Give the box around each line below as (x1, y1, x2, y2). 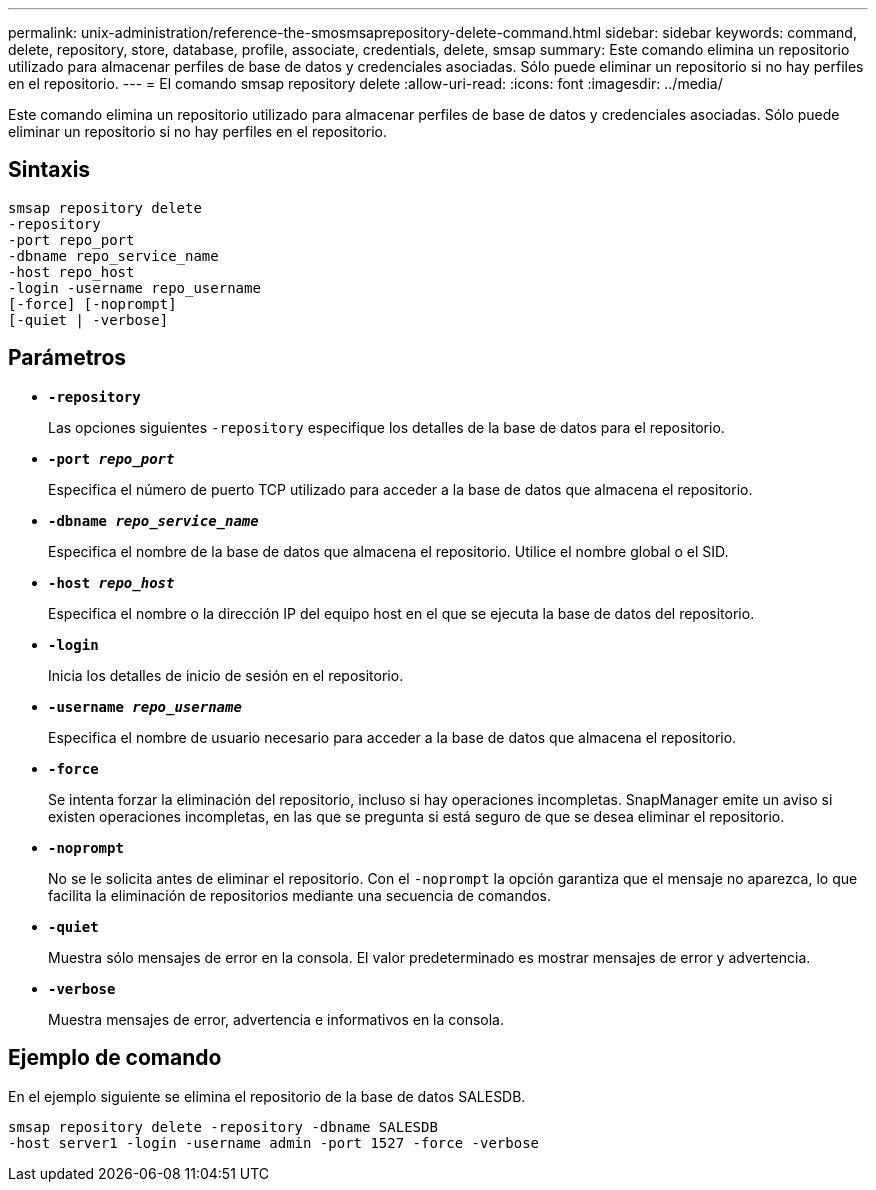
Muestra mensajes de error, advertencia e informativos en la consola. (48, 1010, 505, 1028)
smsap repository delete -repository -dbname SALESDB (8, 1118, 438, 1135)
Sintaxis (8, 157, 91, 183)
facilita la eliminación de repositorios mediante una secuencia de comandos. (48, 886, 552, 904)
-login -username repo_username (8, 279, 261, 296)
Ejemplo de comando (8, 1045, 222, 1071)
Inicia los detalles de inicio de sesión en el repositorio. (48, 666, 404, 684)
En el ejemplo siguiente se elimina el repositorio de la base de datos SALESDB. (8, 1087, 526, 1105)
